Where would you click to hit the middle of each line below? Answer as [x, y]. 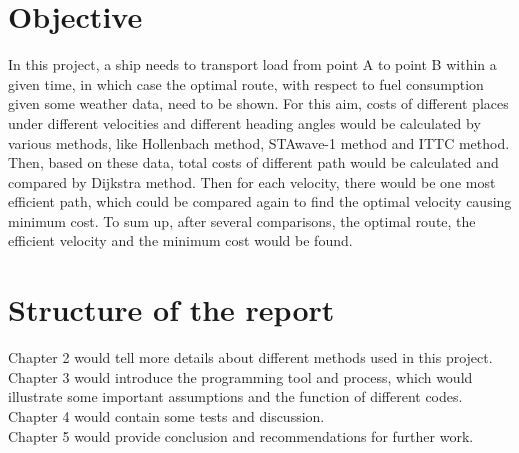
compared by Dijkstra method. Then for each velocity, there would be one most [252, 181]
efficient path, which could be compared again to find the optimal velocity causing [260, 201]
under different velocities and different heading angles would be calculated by [244, 122]
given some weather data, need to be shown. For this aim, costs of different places [258, 103]
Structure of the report [171, 309]
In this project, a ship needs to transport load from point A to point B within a [252, 64]
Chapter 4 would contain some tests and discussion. [166, 415]
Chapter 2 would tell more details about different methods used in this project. [250, 357]
